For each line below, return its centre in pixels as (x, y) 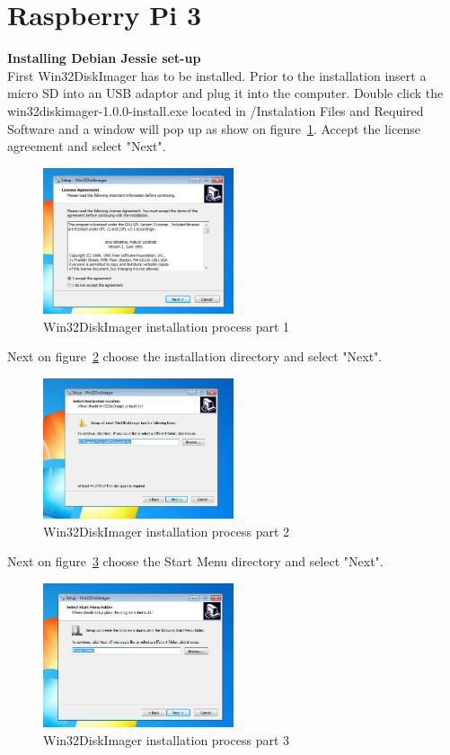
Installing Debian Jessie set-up (104, 58)
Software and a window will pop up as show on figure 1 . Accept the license (214, 128)
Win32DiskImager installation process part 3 (167, 739)
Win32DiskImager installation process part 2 (167, 531)
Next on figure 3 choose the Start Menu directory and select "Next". (195, 561)
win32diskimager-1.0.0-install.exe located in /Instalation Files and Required (216, 110)
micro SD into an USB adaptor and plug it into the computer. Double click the (225, 93)
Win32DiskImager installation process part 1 (167, 326)
